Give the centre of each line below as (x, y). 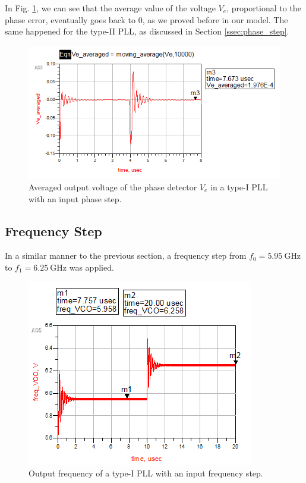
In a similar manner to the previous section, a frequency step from (126, 255)
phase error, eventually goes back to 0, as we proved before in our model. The (146, 19)
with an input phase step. (75, 198)
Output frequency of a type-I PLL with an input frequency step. (146, 473)
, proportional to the (264, 8)
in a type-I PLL (239, 187)
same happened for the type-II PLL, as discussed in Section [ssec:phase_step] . (147, 31)
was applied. (92, 267)
